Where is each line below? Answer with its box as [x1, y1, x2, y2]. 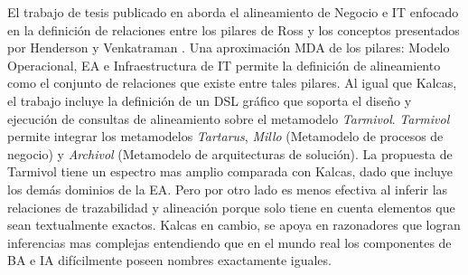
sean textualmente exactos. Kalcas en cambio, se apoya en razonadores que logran [7, 215, 461, 234]
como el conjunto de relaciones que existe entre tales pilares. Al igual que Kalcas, [7, 73, 457, 92]
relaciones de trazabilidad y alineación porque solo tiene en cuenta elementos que [7, 197, 455, 216]
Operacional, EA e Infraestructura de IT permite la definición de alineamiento [7, 55, 441, 74]
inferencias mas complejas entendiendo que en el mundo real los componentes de [7, 232, 452, 251]
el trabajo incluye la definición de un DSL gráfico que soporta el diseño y [7, 90, 412, 109]
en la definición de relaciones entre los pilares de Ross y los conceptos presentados [7, 20, 460, 39]
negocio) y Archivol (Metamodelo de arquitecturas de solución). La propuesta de [7, 144, 453, 163]
